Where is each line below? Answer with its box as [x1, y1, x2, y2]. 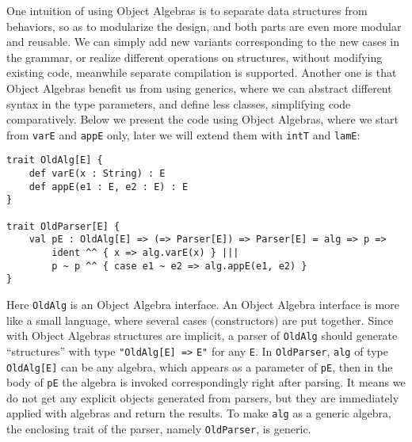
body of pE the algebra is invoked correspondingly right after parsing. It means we [6, 374, 406, 391]
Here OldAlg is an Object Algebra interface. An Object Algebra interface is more [6, 295, 399, 312]
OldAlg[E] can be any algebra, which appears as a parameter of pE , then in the [6, 358, 393, 375]
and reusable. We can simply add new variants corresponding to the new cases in [6, 33, 400, 50]
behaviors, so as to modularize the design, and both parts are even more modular [6, 17, 402, 34]
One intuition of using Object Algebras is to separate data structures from [6, 2, 368, 18]
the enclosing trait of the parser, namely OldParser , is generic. [6, 421, 311, 437]
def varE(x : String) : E [29, 168, 166, 180]
